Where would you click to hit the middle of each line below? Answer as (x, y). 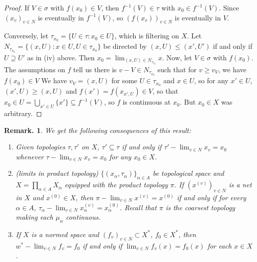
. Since (229, 7)
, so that (166, 91)
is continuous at (147, 102)
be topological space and (188, 173)
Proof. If (17, 7)
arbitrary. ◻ (23, 113)
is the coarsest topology (200, 207)
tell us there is (95, 69)
